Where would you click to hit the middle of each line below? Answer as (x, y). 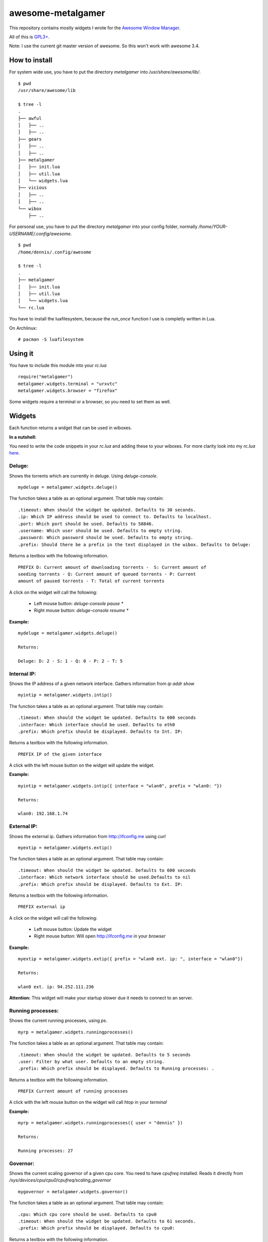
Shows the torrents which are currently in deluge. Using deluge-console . (84, 476)
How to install (31, 60)
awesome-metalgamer (57, 13)
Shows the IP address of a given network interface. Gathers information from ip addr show (102, 684)
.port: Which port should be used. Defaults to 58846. (86, 524)
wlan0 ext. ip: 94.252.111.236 (56, 987)
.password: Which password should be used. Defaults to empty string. (106, 538)
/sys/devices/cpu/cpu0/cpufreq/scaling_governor (60, 1180)
